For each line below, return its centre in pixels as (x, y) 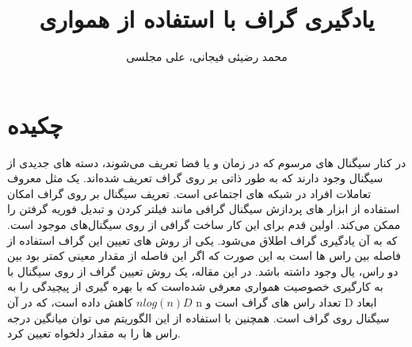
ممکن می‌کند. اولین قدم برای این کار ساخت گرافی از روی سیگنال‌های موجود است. (204, 225)
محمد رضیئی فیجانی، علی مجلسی (207, 57)
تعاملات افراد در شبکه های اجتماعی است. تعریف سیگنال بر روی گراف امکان (189, 193)
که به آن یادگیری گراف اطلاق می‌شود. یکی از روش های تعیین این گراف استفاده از (202, 240)
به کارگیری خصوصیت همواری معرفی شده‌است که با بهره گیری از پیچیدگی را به (195, 286)
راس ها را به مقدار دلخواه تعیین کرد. (94, 333)
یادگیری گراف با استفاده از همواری (207, 19)
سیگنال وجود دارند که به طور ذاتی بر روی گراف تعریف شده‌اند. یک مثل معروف (195, 178)
